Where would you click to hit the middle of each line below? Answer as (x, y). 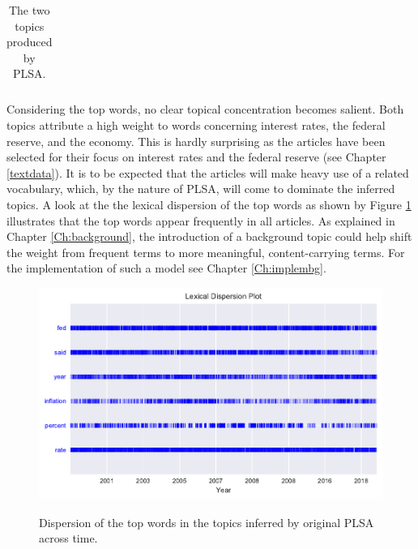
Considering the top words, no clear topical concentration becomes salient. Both (205, 109)
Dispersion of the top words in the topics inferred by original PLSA (207, 522)
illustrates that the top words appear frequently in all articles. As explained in (201, 220)
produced (30, 42)
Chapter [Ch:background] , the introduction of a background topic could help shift (209, 236)
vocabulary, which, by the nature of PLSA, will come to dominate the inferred (201, 189)
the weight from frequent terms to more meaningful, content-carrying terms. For (206, 252)
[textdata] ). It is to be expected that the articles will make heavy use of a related (208, 172)
